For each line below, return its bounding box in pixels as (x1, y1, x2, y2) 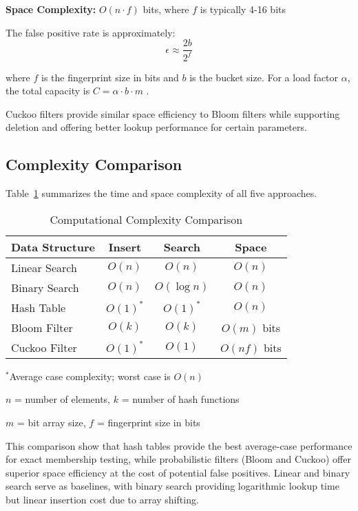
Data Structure (11, 238, 96, 255)
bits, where (143, 2, 189, 16)
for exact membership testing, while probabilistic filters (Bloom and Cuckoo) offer (6, 452, 351, 466)
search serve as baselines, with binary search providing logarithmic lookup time (6, 479, 339, 493)
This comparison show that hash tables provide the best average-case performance (6, 438, 352, 452)
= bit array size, (17, 415, 86, 429)
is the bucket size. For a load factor (189, 70, 339, 84)
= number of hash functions (121, 392, 240, 406)
